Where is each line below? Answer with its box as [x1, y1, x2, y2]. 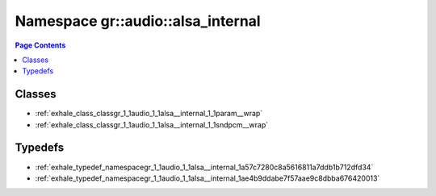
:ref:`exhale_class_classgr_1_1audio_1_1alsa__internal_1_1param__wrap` [35, 109, 263, 119]
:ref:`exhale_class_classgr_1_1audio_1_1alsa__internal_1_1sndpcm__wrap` [35, 119, 269, 129]
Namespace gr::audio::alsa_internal [15, 12, 262, 30]
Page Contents [15, 40, 66, 50]
